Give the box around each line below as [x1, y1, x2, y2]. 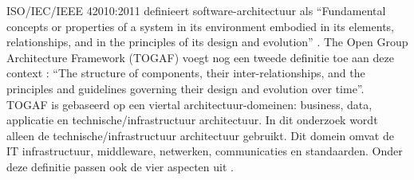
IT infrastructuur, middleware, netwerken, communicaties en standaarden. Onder [6, 143, 403, 159]
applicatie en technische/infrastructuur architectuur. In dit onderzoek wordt [6, 112, 378, 128]
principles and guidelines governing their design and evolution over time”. [6, 80, 365, 96]
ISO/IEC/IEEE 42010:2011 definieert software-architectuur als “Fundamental [6, 2, 386, 18]
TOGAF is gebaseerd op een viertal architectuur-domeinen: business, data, [6, 96, 373, 112]
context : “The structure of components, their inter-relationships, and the [6, 65, 365, 81]
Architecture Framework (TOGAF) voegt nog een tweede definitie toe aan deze [6, 49, 394, 65]
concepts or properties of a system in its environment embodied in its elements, [6, 18, 394, 34]
